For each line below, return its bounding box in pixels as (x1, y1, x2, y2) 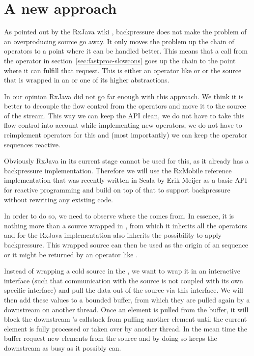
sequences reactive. (4, 139, 60, 149)
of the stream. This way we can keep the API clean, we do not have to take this (4, 110, 245, 120)
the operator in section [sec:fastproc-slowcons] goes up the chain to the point (4, 55, 236, 65)
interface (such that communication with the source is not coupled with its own (4, 275, 243, 285)
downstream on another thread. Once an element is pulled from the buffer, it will (4, 304, 249, 314)
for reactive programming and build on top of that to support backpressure (4, 185, 230, 195)
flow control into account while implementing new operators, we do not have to (4, 120, 242, 130)
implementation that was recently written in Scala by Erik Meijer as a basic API (4, 175, 248, 185)
